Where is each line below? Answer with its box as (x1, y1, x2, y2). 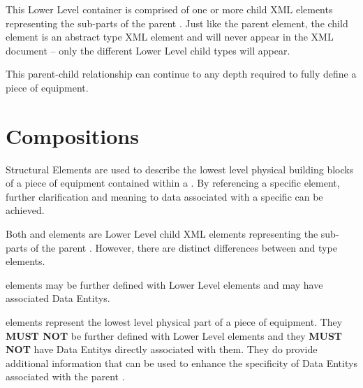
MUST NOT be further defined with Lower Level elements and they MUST (6, 328, 343, 343)
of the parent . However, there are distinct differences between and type (30, 240, 337, 254)
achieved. (6, 203, 45, 217)
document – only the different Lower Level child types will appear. (6, 43, 290, 57)
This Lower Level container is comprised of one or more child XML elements (6, 2, 333, 16)
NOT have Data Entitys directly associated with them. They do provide (6, 342, 318, 357)
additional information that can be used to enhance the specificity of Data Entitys (6, 355, 357, 370)
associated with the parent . (6, 369, 125, 384)
